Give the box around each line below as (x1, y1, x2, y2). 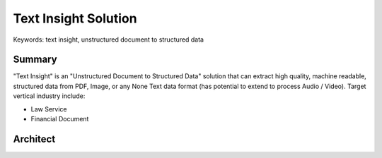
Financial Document (30, 115, 89, 123)
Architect (13, 133, 56, 145)
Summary (13, 54, 57, 66)
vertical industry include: (13, 92, 86, 100)
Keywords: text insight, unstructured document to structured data (13, 35, 204, 44)
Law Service (30, 104, 67, 113)
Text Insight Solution (13, 11, 137, 26)
